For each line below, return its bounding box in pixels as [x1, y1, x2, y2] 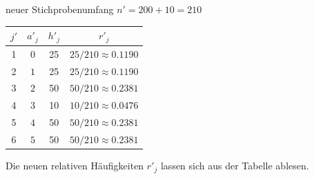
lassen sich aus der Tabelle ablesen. [160, 158, 309, 173]
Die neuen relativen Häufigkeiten [6, 158, 144, 173]
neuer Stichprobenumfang [6, 2, 114, 16]
